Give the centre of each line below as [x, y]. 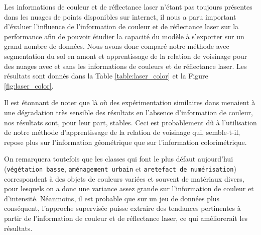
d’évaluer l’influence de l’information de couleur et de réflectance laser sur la [121, 26]
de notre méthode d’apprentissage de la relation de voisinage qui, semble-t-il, [122, 132]
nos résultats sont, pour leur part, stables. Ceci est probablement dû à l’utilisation [130, 122]
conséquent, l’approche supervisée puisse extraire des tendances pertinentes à [122, 208]
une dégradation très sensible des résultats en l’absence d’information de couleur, [128, 112]
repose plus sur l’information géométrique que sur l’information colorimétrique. [125, 142]
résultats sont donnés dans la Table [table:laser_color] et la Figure [106, 76]
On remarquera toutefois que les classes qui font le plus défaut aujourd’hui [119, 159]
